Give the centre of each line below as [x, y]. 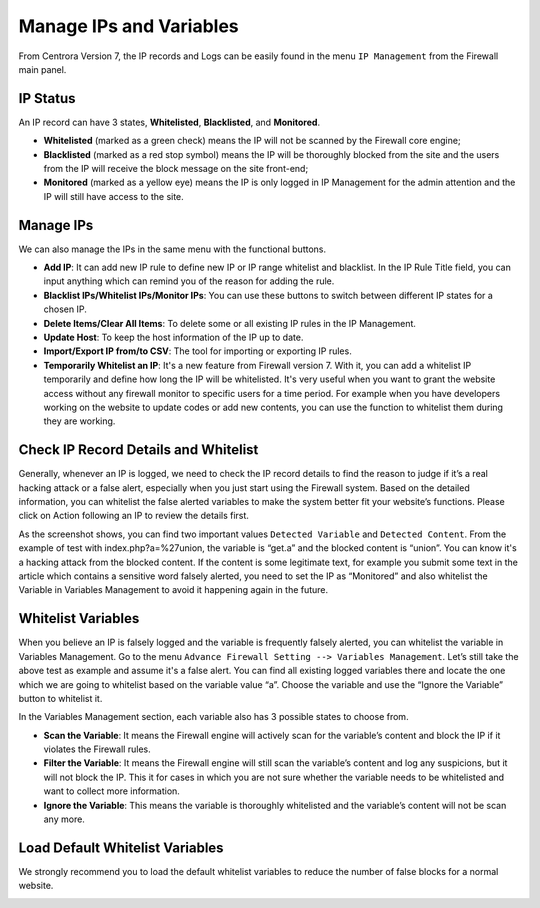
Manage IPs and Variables [128, 26]
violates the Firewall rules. [97, 749]
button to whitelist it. [60, 698]
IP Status [47, 98]
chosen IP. [65, 309]
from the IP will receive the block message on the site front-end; [176, 169]
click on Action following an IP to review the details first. [134, 516]
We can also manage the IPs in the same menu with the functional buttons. [172, 249]
